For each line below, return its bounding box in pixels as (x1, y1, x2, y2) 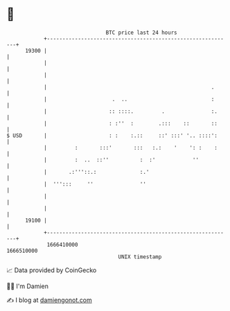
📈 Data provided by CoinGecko (6, 266, 97, 274)
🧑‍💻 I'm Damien (6, 282, 49, 290)
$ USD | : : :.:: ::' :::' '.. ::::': (6, 132, 218, 139)
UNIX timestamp (118, 253, 162, 260)
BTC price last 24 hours (105, 29, 177, 36)
